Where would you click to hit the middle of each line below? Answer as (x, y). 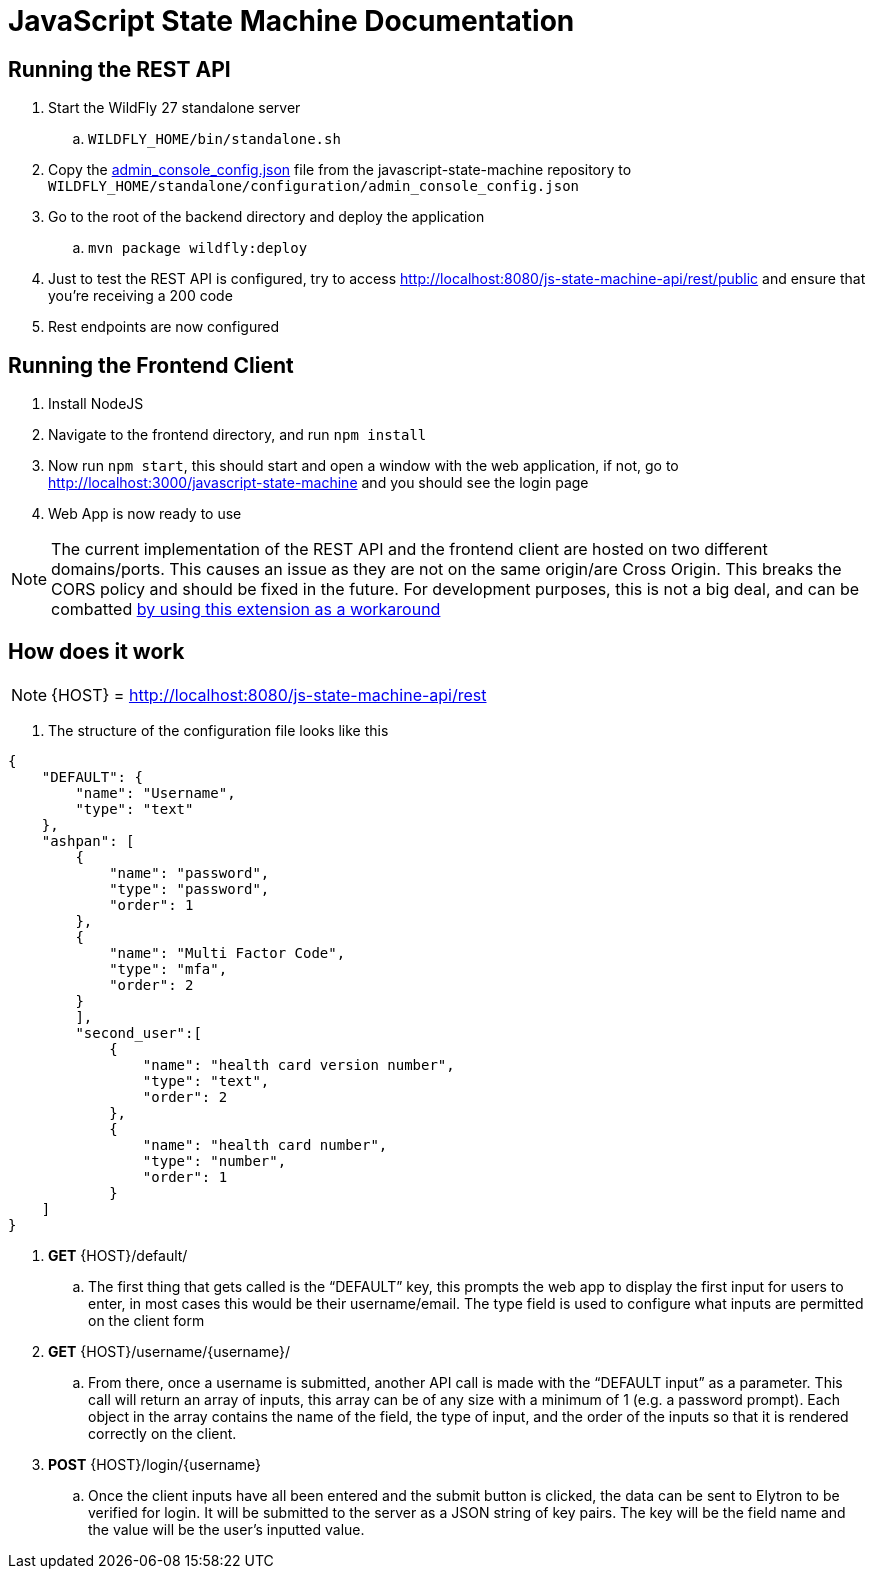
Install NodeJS (96, 404)
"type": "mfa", (168, 968)
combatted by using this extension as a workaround (246, 609)
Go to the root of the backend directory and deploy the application (266, 217)
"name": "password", (189, 872)
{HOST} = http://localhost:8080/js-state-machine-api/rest (269, 694)
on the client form (146, 1320)
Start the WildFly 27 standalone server (174, 108)
